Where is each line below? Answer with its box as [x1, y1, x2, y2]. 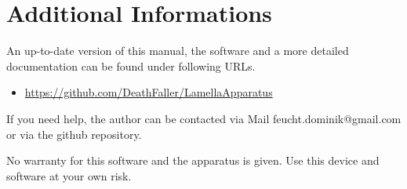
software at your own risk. [6, 167, 132, 184]
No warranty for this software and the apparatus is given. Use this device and [6, 152, 380, 169]
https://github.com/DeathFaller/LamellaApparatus [24, 84, 273, 100]
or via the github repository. [6, 125, 142, 142]
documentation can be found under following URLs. [6, 57, 256, 74]
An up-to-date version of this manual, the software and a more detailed [6, 42, 349, 59]
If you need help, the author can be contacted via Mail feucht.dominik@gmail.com [6, 110, 402, 126]
